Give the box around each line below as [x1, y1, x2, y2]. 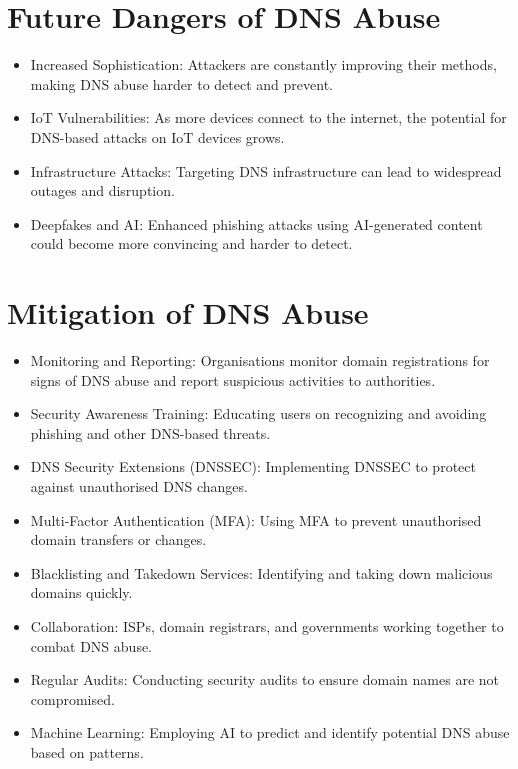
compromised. [30, 688, 115, 709]
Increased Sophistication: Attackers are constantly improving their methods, [30, 54, 497, 75]
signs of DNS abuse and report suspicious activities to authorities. [30, 369, 436, 390]
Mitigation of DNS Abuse [7, 292, 369, 333]
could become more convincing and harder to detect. [30, 233, 353, 254]
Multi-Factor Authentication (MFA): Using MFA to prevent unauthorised [30, 509, 482, 530]
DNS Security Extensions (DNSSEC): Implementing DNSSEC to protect [30, 456, 476, 477]
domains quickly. [30, 582, 133, 603]
